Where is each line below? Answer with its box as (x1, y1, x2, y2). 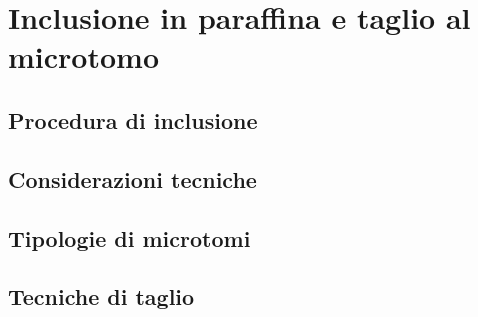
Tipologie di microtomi (8, 222, 251, 253)
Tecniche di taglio (8, 281, 195, 312)
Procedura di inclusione (8, 104, 258, 135)
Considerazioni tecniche (8, 163, 257, 194)
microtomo (8, 36, 159, 77)
